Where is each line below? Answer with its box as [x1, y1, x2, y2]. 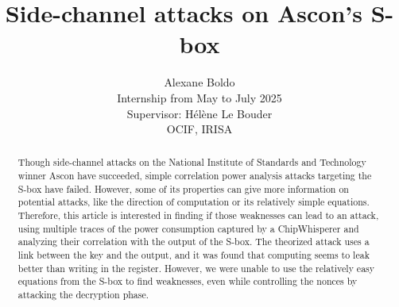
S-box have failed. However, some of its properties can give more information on [17, 182, 349, 195]
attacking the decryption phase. [17, 288, 149, 301]
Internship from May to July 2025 [117, 89, 282, 106]
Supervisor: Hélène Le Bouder [126, 105, 273, 121]
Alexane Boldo [164, 74, 235, 90]
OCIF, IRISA [166, 121, 233, 137]
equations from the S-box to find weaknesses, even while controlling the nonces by [17, 274, 358, 288]
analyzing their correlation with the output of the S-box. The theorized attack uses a [17, 235, 370, 248]
